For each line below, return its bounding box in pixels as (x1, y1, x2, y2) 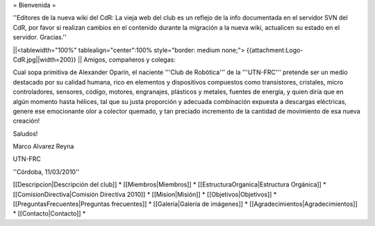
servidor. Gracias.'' (12, 33, 67, 42)
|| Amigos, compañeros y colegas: (77, 55, 176, 64)
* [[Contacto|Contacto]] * (12, 209, 86, 218)
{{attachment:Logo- (246, 46, 303, 54)
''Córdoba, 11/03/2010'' (12, 167, 80, 176)
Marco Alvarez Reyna (12, 142, 74, 150)
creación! (12, 116, 40, 125)
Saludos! (12, 129, 38, 138)
